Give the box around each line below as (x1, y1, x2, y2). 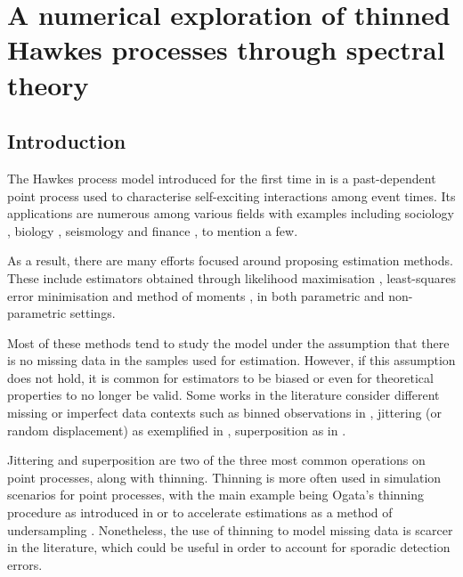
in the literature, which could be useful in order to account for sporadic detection (7, 538, 451, 557)
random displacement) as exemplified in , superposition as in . (7, 420, 346, 439)
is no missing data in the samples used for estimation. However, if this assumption (7, 351, 456, 370)
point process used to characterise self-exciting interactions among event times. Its (7, 186, 456, 205)
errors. (7, 555, 43, 573)
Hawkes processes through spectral (7, 31, 445, 68)
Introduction (7, 127, 126, 155)
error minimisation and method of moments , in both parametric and (7, 286, 385, 305)
